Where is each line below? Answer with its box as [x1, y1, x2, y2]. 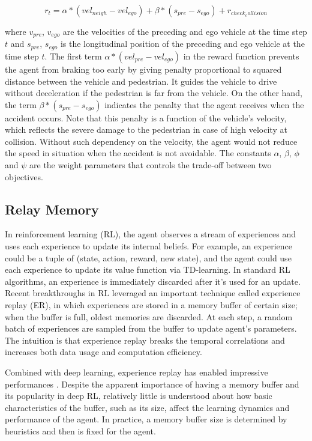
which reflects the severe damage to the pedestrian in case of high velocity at [5, 123, 287, 136]
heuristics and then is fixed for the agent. [5, 424, 156, 437]
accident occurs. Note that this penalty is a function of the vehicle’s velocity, [5, 111, 287, 124]
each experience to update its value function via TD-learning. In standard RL [5, 263, 290, 276]
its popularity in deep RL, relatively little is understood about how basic [5, 389, 272, 402]
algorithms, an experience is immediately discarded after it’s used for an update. [5, 275, 301, 287]
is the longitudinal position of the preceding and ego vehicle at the [60, 37, 305, 50]
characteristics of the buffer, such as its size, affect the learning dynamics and [5, 401, 290, 413]
